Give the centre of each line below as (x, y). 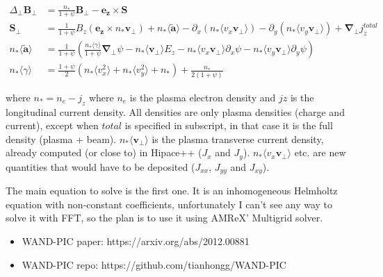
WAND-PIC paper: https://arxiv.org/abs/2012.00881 (136, 241)
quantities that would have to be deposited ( (100, 166)
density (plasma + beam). (61, 138)
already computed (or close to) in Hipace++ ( (104, 152)
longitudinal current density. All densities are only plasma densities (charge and (175, 111)
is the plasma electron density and (203, 97)
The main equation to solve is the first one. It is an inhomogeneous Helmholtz (172, 191)
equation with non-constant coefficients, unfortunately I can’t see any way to (169, 204)
